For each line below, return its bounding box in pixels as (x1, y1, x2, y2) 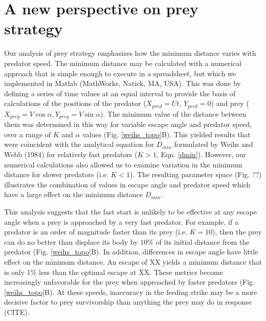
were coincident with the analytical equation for (4, 139, 154, 149)
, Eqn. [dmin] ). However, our (157, 148, 247, 159)
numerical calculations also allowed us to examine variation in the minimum (4, 159, 242, 169)
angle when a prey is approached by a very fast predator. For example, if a (4, 216, 238, 227)
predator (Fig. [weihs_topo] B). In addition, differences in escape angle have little (4, 246, 258, 257)
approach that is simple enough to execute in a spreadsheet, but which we (4, 68, 236, 78)
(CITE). (4, 306, 30, 317)
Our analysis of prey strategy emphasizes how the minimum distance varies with (4, 48, 256, 58)
